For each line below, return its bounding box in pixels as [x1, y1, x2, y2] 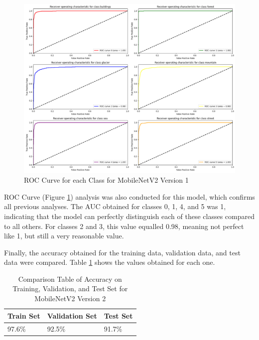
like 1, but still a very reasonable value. [4, 230, 124, 241]
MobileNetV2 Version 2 [34, 293, 106, 304]
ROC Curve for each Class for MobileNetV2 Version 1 [24, 175, 189, 185]
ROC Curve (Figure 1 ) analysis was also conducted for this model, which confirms [4, 191, 255, 202]
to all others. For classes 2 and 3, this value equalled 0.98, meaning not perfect [4, 221, 244, 231]
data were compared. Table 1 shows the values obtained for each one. [4, 257, 215, 267]
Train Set [7, 310, 40, 321]
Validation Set [47, 310, 97, 321]
